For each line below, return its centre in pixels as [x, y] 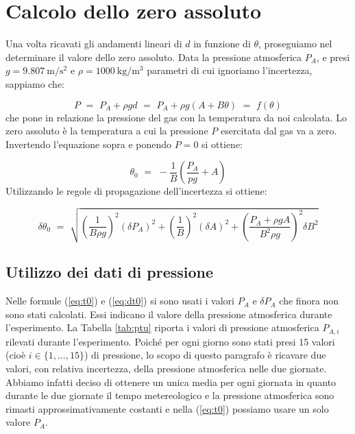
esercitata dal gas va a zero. [279, 131]
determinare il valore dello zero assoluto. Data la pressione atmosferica [154, 57]
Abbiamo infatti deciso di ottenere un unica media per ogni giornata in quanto [171, 382]
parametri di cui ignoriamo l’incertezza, [230, 70]
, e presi [333, 57]
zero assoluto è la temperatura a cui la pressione [107, 131]
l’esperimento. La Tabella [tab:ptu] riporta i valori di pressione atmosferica [162, 327]
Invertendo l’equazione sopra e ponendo [89, 144]
